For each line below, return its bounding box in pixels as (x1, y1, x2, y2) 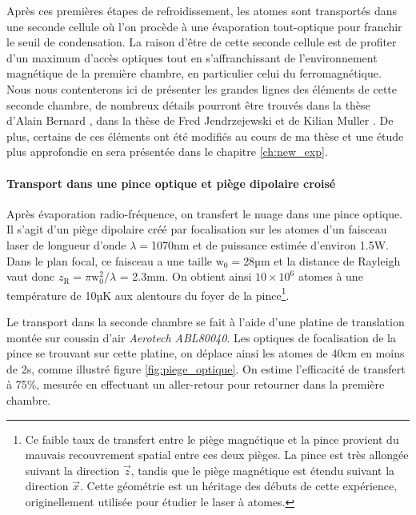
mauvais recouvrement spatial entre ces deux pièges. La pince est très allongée (25, 446, 409, 463)
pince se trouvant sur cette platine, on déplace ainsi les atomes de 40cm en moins (6, 345, 405, 361)
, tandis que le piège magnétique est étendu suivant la (130, 461, 395, 478)
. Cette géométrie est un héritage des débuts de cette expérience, (79, 477, 398, 494)
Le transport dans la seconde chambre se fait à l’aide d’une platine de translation (6, 313, 405, 329)
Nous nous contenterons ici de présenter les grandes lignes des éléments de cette (6, 80, 398, 97)
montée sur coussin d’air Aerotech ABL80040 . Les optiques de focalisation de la (6, 329, 396, 345)
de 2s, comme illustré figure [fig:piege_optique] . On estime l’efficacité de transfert (6, 360, 406, 377)
